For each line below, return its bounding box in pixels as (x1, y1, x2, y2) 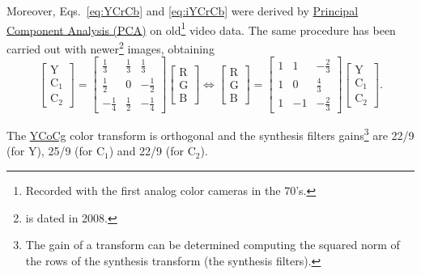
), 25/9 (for (36, 142, 93, 159)
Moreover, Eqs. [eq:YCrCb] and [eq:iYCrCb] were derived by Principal (6, 2, 359, 19)
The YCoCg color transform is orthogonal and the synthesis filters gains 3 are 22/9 (6, 125, 415, 143)
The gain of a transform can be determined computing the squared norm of (25, 236, 400, 253)
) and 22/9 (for (108, 142, 184, 159)
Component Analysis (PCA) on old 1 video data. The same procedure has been (6, 19, 396, 38)
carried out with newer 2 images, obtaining (6, 37, 215, 57)
